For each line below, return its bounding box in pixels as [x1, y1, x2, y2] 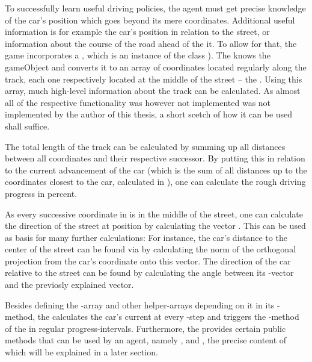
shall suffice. [5, 119, 50, 132]
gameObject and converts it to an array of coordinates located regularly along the [5, 60, 307, 73]
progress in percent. [5, 187, 78, 199]
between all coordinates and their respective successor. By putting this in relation [5, 152, 305, 164]
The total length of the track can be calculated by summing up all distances [5, 140, 286, 152]
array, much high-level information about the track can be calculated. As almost [5, 84, 301, 97]
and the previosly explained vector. [5, 278, 134, 291]
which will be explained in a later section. [5, 346, 158, 358]
